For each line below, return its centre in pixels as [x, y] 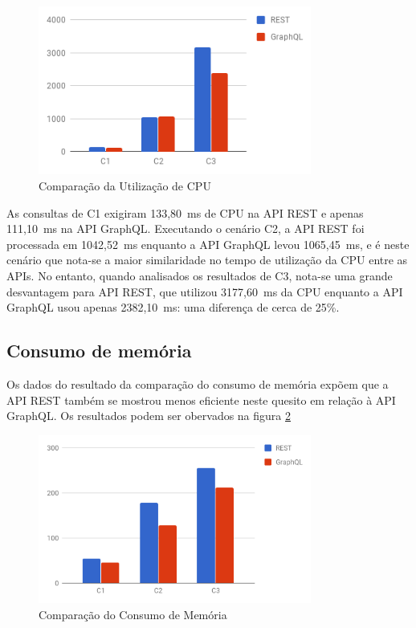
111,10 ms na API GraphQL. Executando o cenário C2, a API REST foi [186, 228]
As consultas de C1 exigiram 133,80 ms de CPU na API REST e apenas [185, 212]
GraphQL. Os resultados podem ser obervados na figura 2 [149, 416]
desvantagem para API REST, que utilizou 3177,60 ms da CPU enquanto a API [205, 291]
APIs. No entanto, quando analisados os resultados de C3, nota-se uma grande [200, 275]
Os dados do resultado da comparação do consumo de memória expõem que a [198, 383]
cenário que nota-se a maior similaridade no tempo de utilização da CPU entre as [207, 260]
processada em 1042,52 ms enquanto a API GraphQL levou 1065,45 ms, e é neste [208, 244]
